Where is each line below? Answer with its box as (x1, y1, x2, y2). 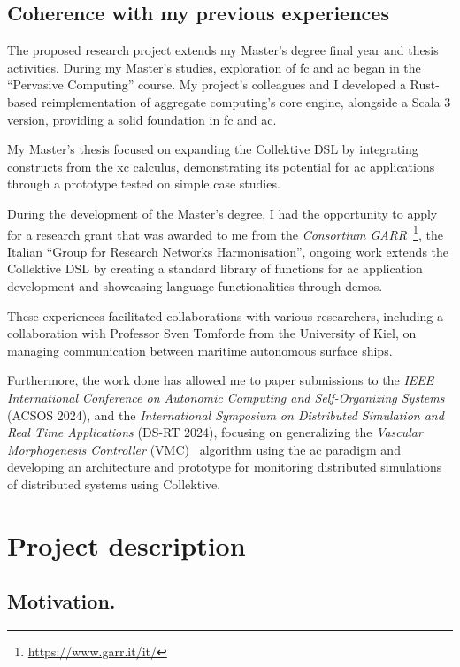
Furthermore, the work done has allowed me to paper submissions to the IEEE (7, 371, 434, 389)
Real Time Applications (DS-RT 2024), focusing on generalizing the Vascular (7, 423, 423, 441)
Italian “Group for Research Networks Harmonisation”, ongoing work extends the (7, 241, 448, 260)
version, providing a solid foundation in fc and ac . (7, 110, 277, 128)
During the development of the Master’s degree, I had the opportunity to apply (7, 203, 438, 222)
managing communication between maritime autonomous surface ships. (7, 341, 393, 359)
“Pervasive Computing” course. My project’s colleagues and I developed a (7, 75, 406, 94)
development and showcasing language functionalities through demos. (7, 276, 383, 295)
